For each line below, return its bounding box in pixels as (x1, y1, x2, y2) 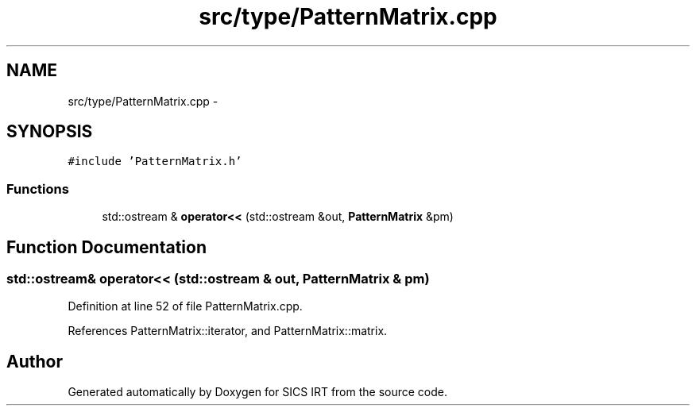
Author (6, 351, 63, 372)
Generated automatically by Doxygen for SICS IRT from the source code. (68, 385, 448, 399)
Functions (6, 180, 69, 197)
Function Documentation (6, 237, 207, 257)
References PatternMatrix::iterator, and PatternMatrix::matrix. (68, 324, 388, 338)
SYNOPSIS (6, 121, 93, 142)
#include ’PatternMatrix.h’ (68, 155, 242, 168)
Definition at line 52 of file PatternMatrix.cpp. (68, 299, 303, 314)
